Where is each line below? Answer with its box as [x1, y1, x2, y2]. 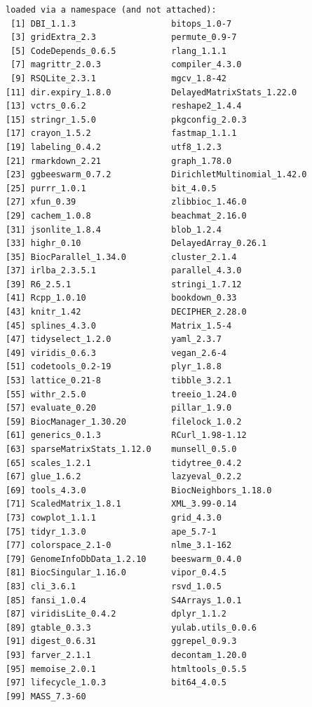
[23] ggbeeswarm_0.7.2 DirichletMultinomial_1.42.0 [6, 170, 307, 180]
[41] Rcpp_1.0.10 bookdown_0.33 [6, 293, 237, 303]
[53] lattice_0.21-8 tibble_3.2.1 [6, 376, 232, 386]
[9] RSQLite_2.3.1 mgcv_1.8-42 [11, 73, 226, 83]
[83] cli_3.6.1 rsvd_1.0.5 [6, 581, 222, 591]
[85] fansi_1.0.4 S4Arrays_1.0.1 [6, 595, 242, 605]
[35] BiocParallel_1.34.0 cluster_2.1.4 [6, 252, 237, 262]
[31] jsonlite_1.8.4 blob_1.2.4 [6, 224, 222, 235]
